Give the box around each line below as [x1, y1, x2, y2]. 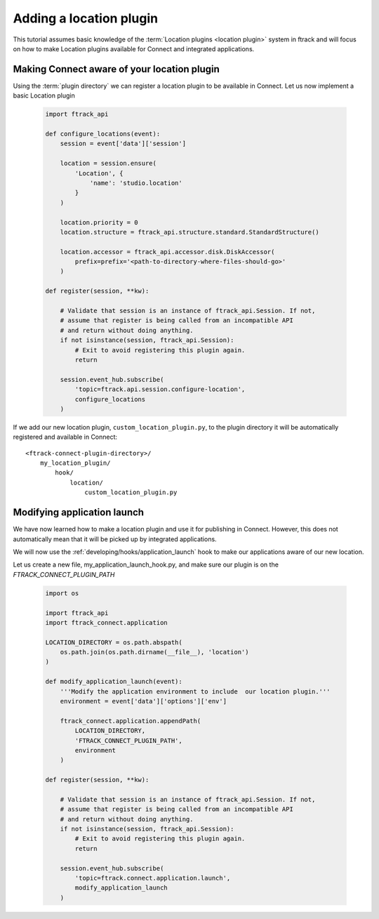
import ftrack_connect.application [45, 619, 168, 626]
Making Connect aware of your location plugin [13, 63, 220, 75]
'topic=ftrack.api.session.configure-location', [74, 385, 246, 393]
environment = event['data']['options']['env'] [60, 697, 227, 706]
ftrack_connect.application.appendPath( [60, 717, 201, 725]
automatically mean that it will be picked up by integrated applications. [13, 534, 217, 543]
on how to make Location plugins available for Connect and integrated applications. [13, 44, 255, 53]
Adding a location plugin [13, 11, 159, 26]
